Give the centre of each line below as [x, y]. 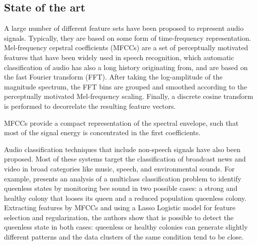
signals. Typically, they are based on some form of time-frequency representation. [128, 38]
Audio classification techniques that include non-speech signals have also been [122, 149]
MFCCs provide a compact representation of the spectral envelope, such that [121, 122]
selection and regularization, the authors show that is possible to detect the [119, 217]
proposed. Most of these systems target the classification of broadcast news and [125, 159]
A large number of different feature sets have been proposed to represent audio [124, 28]
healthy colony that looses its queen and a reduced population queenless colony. [125, 198]
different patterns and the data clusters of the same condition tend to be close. [124, 237]
